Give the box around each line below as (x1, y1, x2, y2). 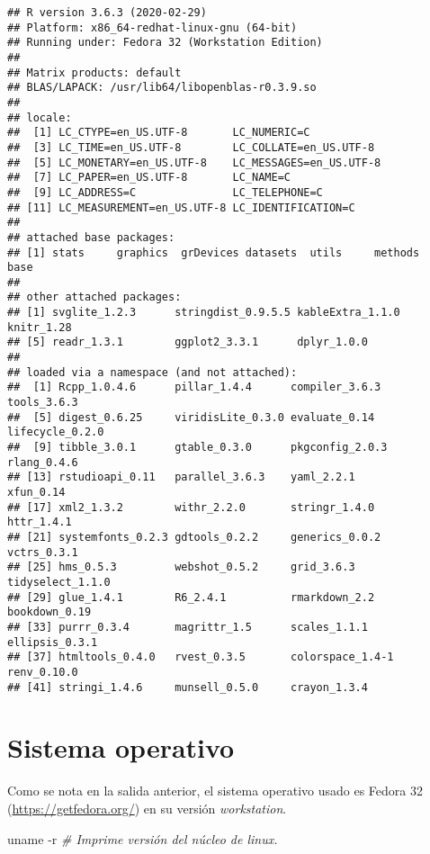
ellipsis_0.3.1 (7, 635, 98, 649)
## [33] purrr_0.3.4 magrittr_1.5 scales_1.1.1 (7, 620, 368, 634)
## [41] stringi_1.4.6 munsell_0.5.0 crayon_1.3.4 (7, 680, 368, 694)
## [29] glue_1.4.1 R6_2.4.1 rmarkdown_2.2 (7, 590, 375, 604)
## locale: (7, 111, 72, 124)
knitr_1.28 (7, 320, 72, 334)
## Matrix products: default (7, 66, 182, 79)
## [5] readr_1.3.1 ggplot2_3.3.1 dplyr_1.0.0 (7, 336, 368, 349)
